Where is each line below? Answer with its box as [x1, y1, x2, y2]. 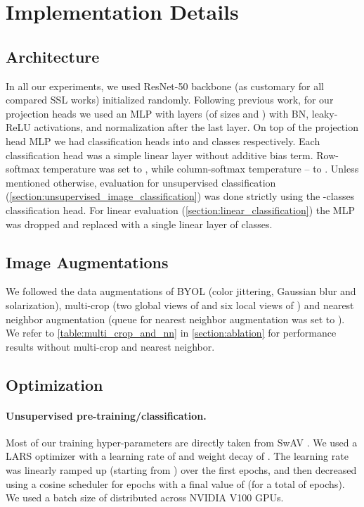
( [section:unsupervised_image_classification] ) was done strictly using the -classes [6, 189, 355, 204]
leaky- [311, 106, 338, 120]
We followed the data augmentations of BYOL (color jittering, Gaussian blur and [6, 284, 356, 299]
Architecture [6, 45, 100, 67]
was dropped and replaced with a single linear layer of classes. [6, 216, 273, 231]
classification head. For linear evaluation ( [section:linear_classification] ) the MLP [6, 202, 355, 217]
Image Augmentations [6, 251, 169, 273]
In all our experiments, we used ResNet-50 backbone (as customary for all [6, 78, 324, 93]
